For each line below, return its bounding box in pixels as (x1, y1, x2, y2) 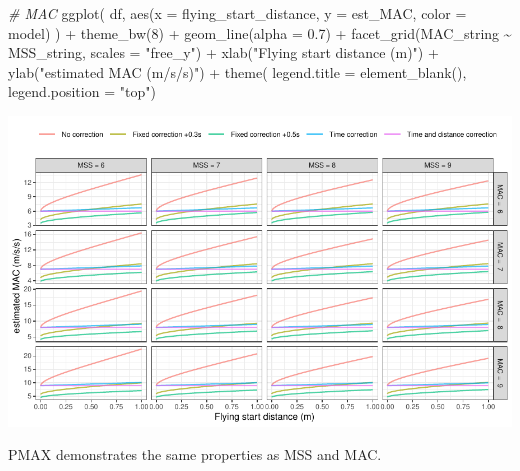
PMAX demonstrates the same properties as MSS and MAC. (8, 444, 382, 465)
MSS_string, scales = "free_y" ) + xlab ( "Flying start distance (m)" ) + (8, 42, 439, 63)
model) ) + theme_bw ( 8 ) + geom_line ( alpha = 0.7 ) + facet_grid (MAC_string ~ (8, 22, 512, 43)
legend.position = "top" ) (8, 81, 156, 102)
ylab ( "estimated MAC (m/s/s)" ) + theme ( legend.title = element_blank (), (8, 61, 467, 82)
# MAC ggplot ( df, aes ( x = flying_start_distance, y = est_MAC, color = (8, 3, 467, 23)
